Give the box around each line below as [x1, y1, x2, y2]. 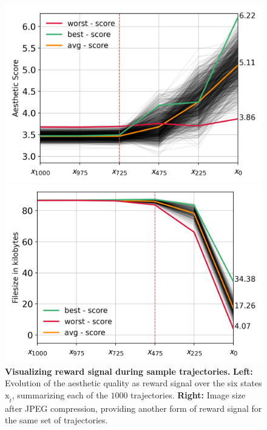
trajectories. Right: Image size [130, 389, 246, 401]
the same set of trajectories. [5, 414, 108, 426]
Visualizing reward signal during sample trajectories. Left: [5, 364, 253, 377]
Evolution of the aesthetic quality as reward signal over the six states [5, 377, 262, 389]
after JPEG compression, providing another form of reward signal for [5, 401, 262, 414]
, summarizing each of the [12, 389, 108, 401]
